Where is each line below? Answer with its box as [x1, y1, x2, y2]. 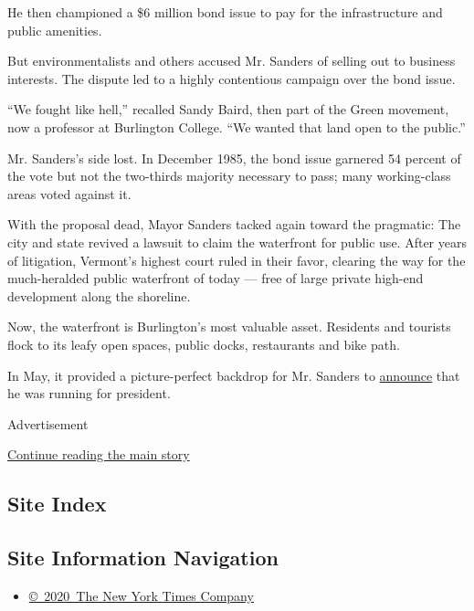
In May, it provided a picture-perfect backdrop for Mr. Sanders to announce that [7, 365, 460, 385]
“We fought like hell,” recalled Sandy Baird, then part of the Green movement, [7, 100, 449, 119]
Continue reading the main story [7, 445, 190, 464]
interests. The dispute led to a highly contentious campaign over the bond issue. [7, 68, 456, 88]
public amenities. [7, 20, 102, 39]
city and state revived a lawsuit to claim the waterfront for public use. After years [7, 232, 467, 251]
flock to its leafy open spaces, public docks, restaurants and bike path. [7, 334, 400, 353]
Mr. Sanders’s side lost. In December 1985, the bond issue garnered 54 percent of [7, 148, 461, 167]
